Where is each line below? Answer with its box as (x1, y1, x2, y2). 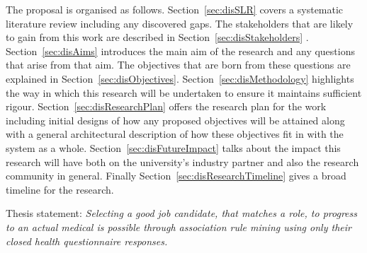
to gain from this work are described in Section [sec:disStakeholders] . (6, 30, 309, 45)
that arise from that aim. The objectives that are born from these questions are (6, 57, 351, 72)
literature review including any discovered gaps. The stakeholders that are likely (6, 16, 354, 30)
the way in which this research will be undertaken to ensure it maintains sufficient (6, 85, 362, 100)
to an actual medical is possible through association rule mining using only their (6, 219, 351, 234)
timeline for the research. (6, 182, 114, 196)
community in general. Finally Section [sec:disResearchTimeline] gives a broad (6, 168, 346, 183)
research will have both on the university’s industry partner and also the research (6, 154, 359, 169)
